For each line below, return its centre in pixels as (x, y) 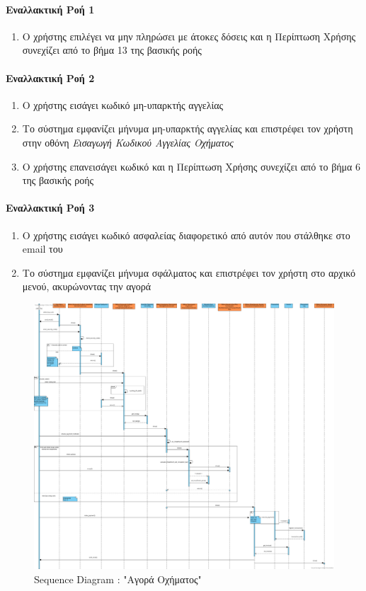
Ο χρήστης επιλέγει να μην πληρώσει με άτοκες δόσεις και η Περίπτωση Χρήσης (189, 36)
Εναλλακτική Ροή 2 (50, 78)
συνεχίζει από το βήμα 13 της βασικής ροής (112, 50)
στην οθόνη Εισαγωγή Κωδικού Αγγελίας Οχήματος (128, 142)
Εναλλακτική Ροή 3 (50, 208)
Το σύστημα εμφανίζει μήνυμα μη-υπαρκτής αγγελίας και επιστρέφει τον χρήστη (188, 128)
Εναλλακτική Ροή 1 (50, 9)
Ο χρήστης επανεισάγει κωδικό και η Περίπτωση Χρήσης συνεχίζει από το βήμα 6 (191, 166)
